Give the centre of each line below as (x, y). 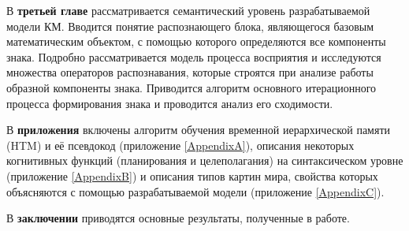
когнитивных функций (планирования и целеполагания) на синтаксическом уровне (205, 160)
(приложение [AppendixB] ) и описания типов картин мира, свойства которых (192, 175)
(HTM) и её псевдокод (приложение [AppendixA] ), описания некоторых (180, 145)
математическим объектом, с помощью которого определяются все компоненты (196, 41)
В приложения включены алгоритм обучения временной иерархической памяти (199, 130)
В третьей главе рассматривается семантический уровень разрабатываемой (188, 10)
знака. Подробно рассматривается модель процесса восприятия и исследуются (194, 56)
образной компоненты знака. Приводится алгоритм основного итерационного (191, 87)
